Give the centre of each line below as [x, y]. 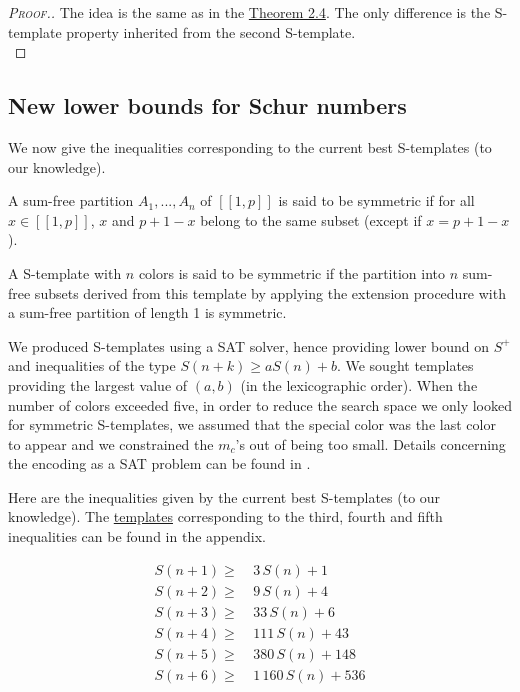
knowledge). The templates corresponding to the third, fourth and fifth [225, 516]
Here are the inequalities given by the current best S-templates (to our [224, 496]
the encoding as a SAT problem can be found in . [159, 463]
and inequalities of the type [92, 365]
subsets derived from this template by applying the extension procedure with [270, 292]
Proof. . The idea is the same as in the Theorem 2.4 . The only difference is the [249, 12]
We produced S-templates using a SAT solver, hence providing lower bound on [249, 345]
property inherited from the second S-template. [211, 31]
